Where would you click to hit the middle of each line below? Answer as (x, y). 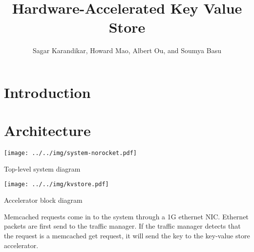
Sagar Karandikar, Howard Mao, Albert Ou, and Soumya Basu (127, 50)
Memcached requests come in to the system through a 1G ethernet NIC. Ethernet (126, 216)
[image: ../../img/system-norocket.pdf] (71, 153)
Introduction (47, 92)
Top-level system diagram (42, 168)
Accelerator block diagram (43, 200)
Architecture (47, 130)
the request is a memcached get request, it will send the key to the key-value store (127, 235)
